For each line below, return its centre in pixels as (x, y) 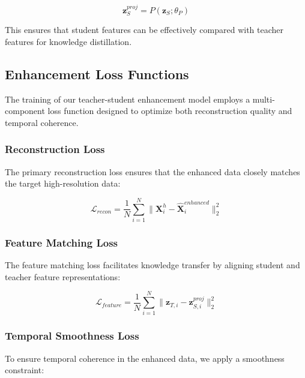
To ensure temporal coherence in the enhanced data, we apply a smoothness (145, 358)
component (25, 111)
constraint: (25, 370)
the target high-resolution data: (63, 183)
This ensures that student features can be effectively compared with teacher (144, 30)
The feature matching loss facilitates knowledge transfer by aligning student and (152, 265)
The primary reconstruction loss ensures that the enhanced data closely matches (152, 171)
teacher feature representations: (63, 276)
